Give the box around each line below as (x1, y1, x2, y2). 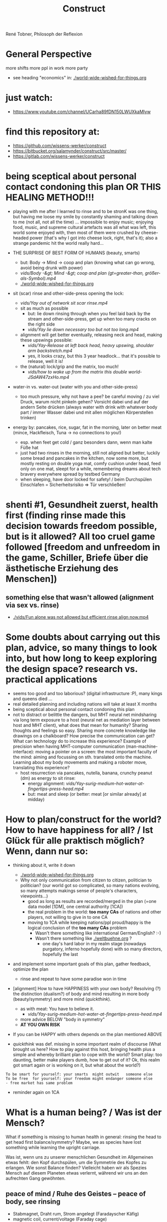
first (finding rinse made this (5, 510, 126, 521)
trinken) (20, 414, 37, 420)
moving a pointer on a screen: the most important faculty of (35, 748, 158, 754)
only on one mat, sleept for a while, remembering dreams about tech (20, 466, 161, 472)
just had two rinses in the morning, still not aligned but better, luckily (20, 450, 161, 456)
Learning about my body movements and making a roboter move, (12, 759, 147, 765)
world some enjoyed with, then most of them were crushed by (12, 229, 140, 235)
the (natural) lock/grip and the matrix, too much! (20, 363, 119, 369)
